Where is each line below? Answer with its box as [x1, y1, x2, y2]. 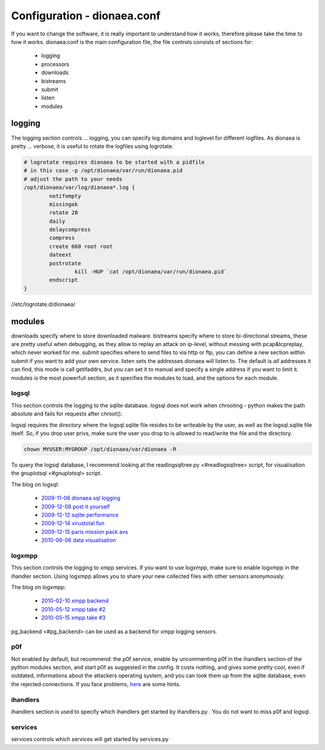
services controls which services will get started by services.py [11, 736, 169, 743]
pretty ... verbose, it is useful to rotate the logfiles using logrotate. [11, 142, 174, 150]
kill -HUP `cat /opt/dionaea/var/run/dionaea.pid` [74, 268, 227, 275]
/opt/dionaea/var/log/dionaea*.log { [23, 184, 135, 191]
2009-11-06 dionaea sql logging [41, 494, 120, 502]
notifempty [49, 193, 81, 199]
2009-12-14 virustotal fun [41, 519, 105, 527]
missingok [49, 200, 78, 208]
